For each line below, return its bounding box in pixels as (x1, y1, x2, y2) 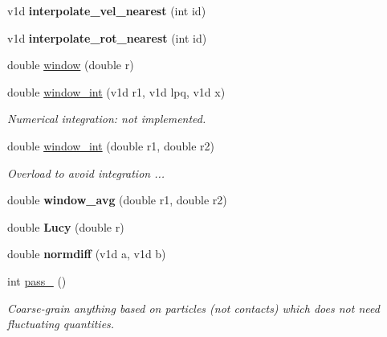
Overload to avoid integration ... (7, 164, 165, 181)
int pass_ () (7, 272, 67, 289)
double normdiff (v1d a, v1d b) (7, 245, 166, 262)
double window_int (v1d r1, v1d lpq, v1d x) (7, 83, 226, 100)
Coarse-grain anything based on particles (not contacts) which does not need (7, 299, 380, 316)
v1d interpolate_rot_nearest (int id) (7, 29, 207, 46)
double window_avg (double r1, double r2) (7, 191, 227, 208)
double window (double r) (7, 56, 134, 73)
